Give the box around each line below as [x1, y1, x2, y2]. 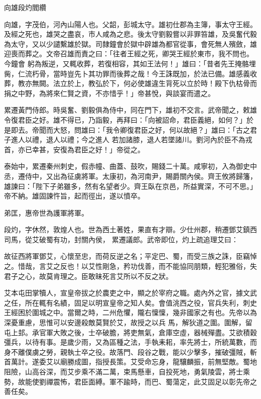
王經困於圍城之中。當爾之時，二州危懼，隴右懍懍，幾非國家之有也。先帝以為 [4, 307, 257, 318]
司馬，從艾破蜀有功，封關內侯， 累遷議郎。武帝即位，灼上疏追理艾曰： [4, 234, 238, 244]
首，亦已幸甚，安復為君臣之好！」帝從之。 [4, 144, 145, 154]
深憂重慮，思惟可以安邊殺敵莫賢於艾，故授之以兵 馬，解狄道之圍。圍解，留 [4, 317, 252, 328]
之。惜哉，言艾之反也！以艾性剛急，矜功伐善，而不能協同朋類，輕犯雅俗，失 [4, 261, 257, 271]
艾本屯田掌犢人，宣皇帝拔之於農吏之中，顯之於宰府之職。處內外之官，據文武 [4, 287, 257, 298]
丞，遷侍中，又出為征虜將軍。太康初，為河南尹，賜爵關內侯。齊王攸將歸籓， [4, 170, 257, 181]
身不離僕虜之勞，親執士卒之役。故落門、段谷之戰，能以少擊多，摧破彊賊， [4, 346, 250, 357]
